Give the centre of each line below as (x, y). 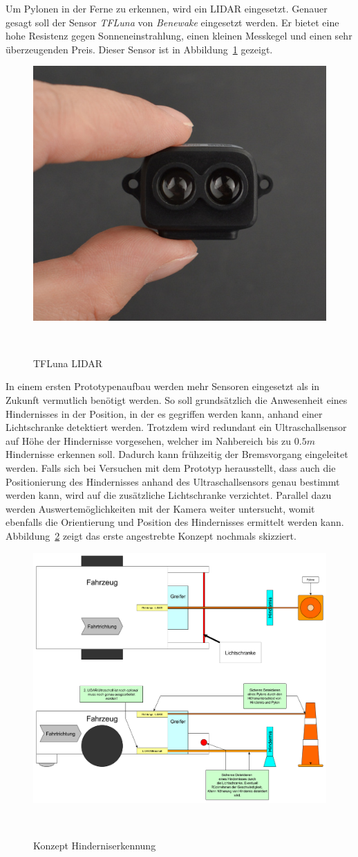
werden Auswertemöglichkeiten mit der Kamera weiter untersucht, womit (160, 508)
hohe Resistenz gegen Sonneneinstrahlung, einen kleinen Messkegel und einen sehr (179, 36)
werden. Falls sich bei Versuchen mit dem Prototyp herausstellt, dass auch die (171, 468)
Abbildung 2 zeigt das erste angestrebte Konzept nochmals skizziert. (151, 536)
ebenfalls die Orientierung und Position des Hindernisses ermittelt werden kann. (175, 522)
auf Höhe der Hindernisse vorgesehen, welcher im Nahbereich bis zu (149, 440)
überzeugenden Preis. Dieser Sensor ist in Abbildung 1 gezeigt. (139, 49)
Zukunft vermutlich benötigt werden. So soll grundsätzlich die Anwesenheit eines (177, 400)
